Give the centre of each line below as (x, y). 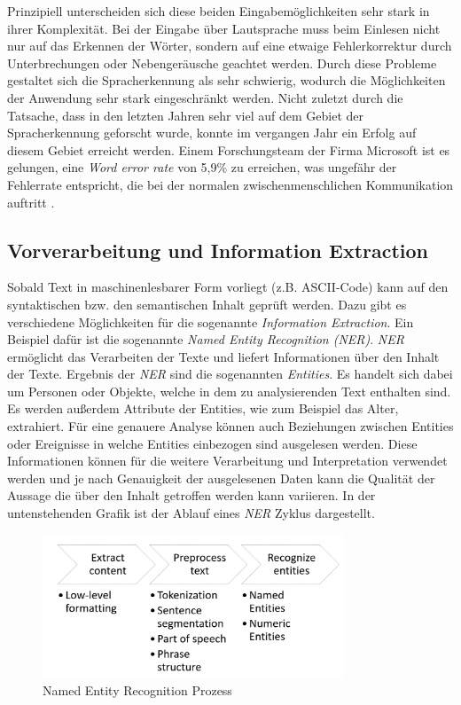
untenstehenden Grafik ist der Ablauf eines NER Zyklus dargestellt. (191, 513)
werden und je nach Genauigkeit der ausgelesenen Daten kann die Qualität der (221, 478)
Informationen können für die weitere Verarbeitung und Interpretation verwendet (227, 461)
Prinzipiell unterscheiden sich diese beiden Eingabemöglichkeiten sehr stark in (219, 11)
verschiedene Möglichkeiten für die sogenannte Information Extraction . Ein (211, 321)
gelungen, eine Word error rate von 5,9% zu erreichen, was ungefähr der (202, 167)
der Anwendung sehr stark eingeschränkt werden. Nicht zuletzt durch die (205, 97)
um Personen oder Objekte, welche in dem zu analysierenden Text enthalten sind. (229, 391)
